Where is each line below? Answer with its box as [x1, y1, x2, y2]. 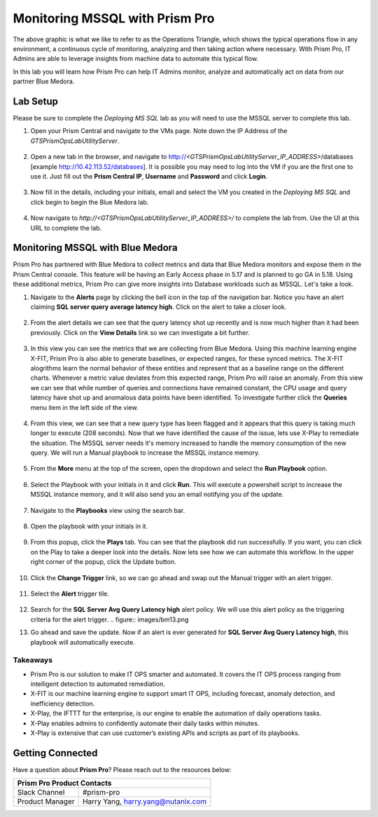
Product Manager [17, 797, 75, 806]
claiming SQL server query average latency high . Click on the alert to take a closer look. [30, 303, 287, 311]
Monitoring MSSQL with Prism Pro [13, 11, 215, 26]
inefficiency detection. [30, 699, 95, 708]
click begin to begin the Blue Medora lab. [30, 198, 149, 206]
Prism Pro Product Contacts [17, 778, 112, 788]
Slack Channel [17, 788, 65, 797]
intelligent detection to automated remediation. [30, 680, 166, 688]
